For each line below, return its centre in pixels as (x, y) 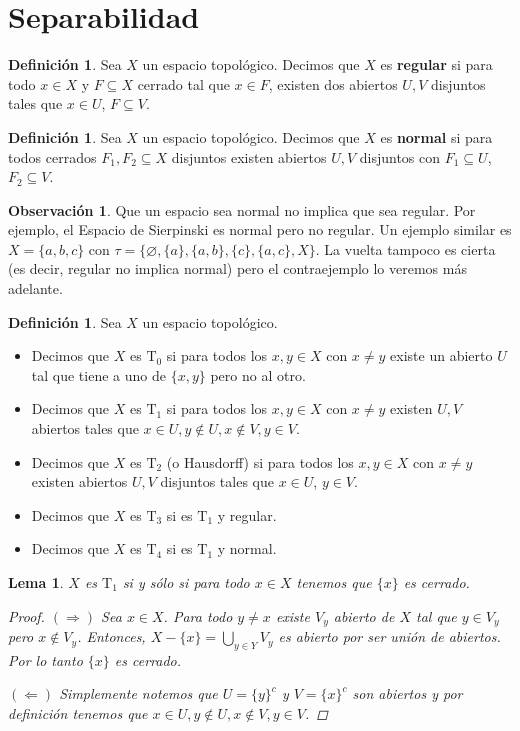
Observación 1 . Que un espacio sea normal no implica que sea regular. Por (242, 209)
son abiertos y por (407, 693)
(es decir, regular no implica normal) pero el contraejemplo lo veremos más (237, 268)
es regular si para (436, 64)
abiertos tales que (85, 428)
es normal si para (436, 136)
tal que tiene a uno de (98, 374)
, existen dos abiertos (333, 83)
